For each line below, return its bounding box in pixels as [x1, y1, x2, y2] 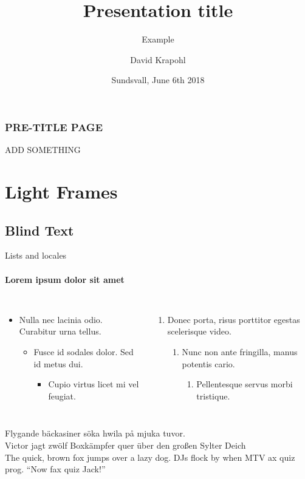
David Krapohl [130, 53, 186, 66]
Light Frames [5, 178, 118, 203]
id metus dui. [33, 357, 83, 370]
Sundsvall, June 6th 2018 [111, 73, 205, 86]
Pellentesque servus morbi [196, 378, 293, 390]
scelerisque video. [167, 325, 231, 338]
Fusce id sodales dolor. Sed [33, 345, 134, 358]
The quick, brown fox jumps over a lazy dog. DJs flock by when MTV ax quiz [5, 450, 295, 463]
